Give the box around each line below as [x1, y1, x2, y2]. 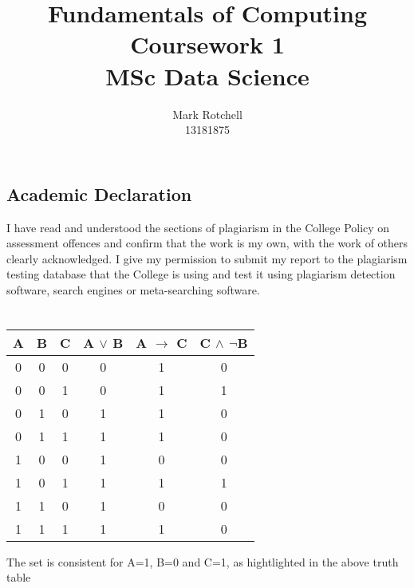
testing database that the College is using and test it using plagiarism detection [6, 266, 396, 282]
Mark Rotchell [172, 105, 242, 122]
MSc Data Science [105, 59, 310, 92]
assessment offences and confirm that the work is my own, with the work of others [6, 235, 408, 251]
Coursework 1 [130, 28, 285, 61]
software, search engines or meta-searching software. [6, 281, 260, 298]
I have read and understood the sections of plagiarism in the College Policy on [6, 219, 390, 235]
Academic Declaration [6, 181, 192, 206]
